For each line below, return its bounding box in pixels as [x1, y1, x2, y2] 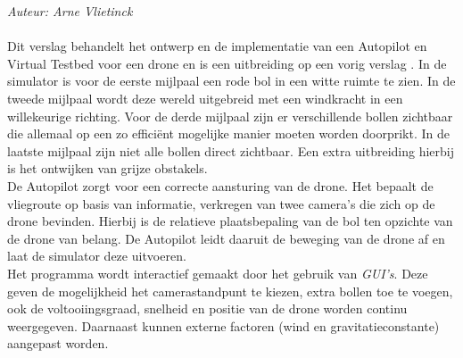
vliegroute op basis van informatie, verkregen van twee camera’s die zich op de [7, 194, 435, 212]
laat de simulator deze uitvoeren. [7, 246, 186, 265]
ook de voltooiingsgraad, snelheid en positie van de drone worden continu [7, 299, 408, 318]
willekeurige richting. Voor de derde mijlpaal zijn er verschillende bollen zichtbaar [7, 106, 453, 125]
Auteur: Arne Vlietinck [7, 2, 133, 20]
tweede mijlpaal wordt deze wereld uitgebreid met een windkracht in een [7, 88, 403, 107]
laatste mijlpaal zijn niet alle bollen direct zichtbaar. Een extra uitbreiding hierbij [7, 141, 455, 160]
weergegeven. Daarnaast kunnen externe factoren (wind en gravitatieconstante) [7, 316, 440, 335]
